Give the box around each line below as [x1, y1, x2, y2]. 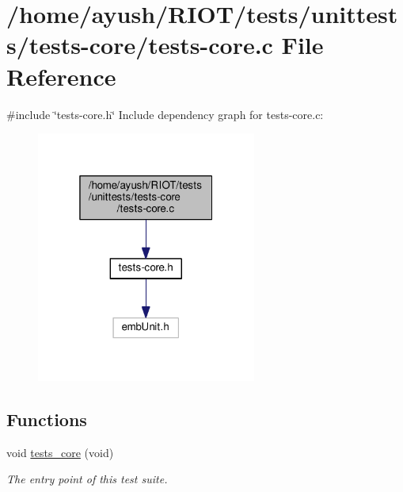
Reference [6, 60, 116, 92]
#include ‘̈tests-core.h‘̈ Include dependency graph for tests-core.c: [6, 106, 324, 122]
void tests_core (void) [6, 444, 114, 460]
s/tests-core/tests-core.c [6, 29, 273, 61]
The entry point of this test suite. [6, 471, 168, 487]
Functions [6, 406, 87, 431]
